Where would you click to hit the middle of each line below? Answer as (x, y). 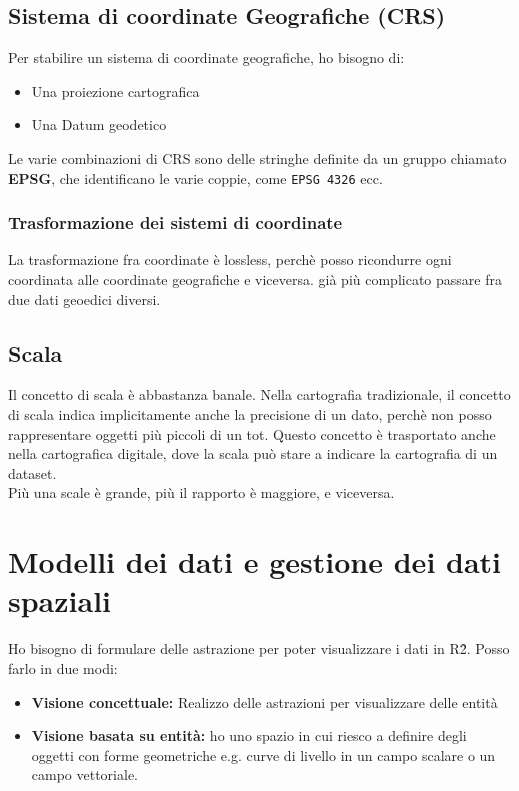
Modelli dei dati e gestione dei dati (255, 561)
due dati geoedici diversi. (84, 298)
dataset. (32, 472)
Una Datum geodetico (99, 124)
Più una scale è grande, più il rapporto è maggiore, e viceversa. (201, 492)
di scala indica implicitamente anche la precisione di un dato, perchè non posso (250, 414)
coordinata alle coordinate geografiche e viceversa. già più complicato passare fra (255, 279)
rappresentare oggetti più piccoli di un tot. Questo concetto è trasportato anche (252, 433)
